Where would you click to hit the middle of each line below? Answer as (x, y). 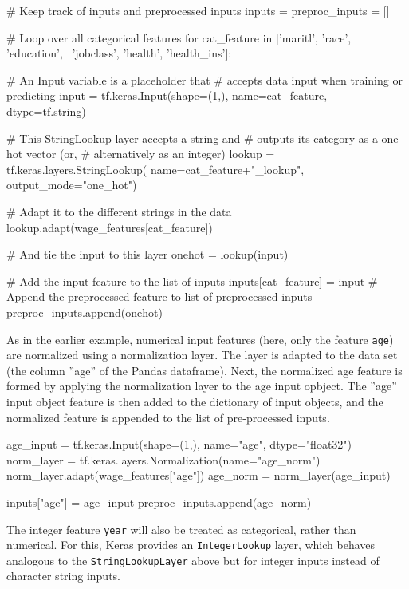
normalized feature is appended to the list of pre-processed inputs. (168, 417)
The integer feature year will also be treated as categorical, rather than (181, 529)
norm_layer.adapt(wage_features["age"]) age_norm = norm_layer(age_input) (199, 475)
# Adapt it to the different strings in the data (119, 211)
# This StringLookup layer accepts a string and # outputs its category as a (192, 138)
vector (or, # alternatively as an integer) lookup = (150, 154)
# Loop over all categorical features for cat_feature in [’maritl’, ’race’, (179, 37)
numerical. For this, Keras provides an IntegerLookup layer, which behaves (191, 545)
